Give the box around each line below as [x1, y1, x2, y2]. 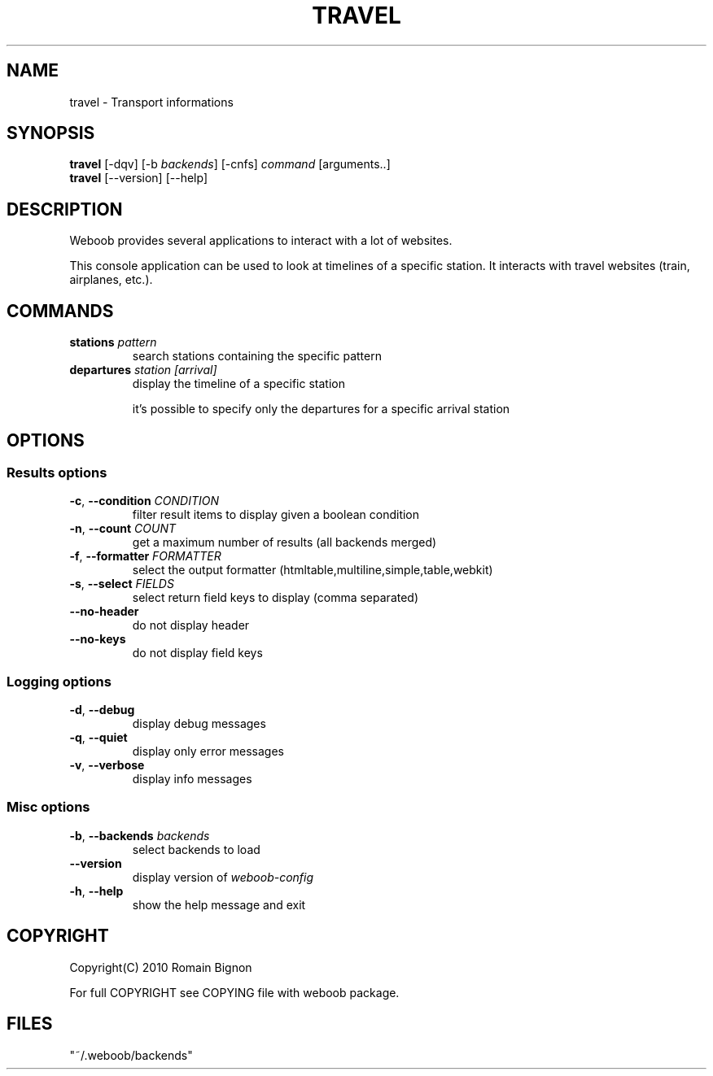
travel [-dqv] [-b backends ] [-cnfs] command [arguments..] [69, 157, 391, 172]
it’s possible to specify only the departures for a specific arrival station [132, 402, 510, 416]
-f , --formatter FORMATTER [69, 549, 221, 564]
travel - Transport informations [69, 94, 234, 109]
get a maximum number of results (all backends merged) [132, 535, 437, 550]
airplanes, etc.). [69, 272, 153, 287]
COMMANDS [7, 300, 114, 321]
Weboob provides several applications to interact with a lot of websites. [69, 233, 453, 248]
